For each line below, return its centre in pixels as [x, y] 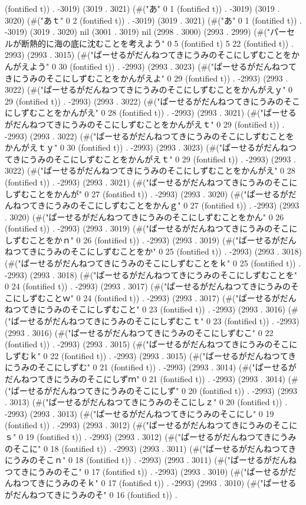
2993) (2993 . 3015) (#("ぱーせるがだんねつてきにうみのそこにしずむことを [148, 55]
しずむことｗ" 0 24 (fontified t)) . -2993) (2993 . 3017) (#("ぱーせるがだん [159, 297]
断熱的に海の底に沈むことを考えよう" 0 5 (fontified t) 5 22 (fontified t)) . [157, 43]
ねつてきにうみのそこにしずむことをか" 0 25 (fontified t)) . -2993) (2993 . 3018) [153, 251]
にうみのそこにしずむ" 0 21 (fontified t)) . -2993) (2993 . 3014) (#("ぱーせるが [151, 367]
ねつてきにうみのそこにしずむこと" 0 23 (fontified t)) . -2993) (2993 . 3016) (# [152, 309]
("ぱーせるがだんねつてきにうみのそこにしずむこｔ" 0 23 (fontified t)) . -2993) [152, 321]
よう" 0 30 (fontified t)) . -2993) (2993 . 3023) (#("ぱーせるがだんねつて [163, 66]
